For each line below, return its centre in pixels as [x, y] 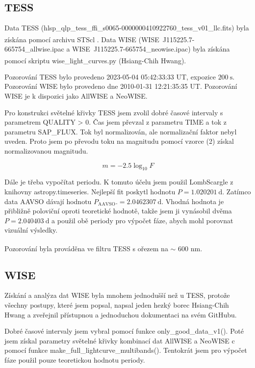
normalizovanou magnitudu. [46, 151]
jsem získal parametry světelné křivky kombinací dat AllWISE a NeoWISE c [120, 340]
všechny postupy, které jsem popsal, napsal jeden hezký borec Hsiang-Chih [117, 305]
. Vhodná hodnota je [193, 201]
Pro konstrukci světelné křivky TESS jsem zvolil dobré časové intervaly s [114, 112]
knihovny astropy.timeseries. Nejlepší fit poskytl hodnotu [90, 192]
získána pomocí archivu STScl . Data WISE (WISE [82, 39]
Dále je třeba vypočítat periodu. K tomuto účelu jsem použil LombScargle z [119, 182]
